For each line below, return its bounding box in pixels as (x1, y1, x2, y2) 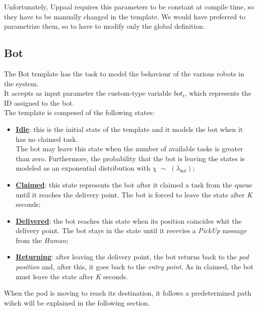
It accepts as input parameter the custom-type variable (4, 88, 172, 98)
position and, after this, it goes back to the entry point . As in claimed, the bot (15, 261, 254, 272)
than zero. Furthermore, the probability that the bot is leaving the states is (15, 153, 245, 163)
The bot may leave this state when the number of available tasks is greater (15, 143, 243, 154)
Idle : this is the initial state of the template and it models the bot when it (15, 124, 243, 134)
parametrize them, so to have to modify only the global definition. (4, 21, 205, 31)
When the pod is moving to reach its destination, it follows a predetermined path (4, 288, 252, 298)
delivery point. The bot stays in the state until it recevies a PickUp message (15, 225, 247, 236)
